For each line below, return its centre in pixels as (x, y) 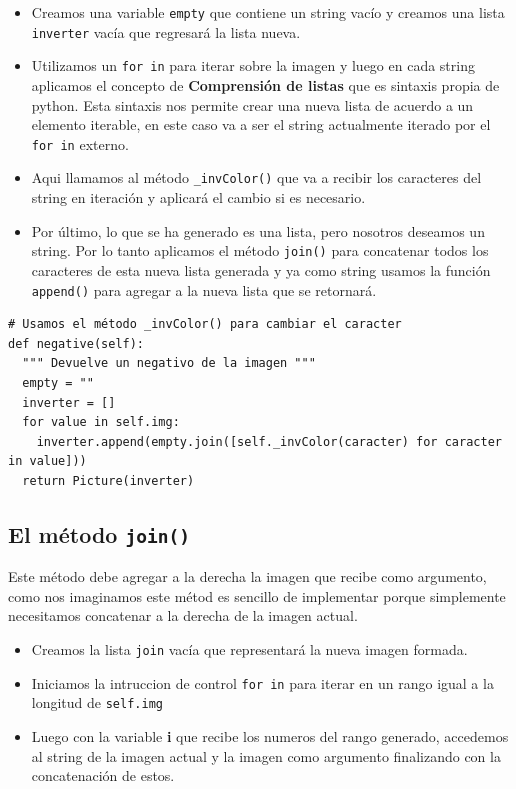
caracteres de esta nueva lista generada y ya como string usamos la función (261, 269)
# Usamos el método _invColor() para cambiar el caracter (205, 324)
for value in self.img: (101, 422)
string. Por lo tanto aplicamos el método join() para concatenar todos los (260, 250)
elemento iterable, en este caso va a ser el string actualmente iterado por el (261, 124)
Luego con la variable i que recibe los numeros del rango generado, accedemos (270, 736)
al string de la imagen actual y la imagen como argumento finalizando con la (266, 755)
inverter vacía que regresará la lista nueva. (166, 31)
